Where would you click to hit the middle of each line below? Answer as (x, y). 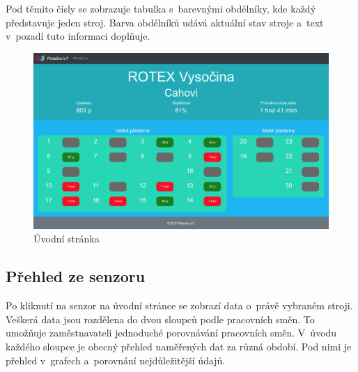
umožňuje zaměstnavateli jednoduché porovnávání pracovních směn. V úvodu (171, 333)
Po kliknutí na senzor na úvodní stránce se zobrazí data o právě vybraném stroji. (179, 305)
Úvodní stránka (67, 239)
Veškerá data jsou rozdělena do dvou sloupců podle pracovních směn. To (160, 319)
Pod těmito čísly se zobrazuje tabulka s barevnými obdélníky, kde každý (161, 8)
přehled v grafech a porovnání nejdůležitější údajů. (116, 360)
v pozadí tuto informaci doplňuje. (78, 36)
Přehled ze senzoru (76, 276)
